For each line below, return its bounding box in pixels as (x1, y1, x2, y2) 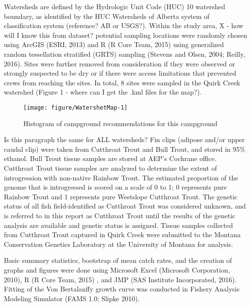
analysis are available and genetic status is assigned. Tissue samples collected (4, 220, 233, 230)
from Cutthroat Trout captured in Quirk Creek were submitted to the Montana (4, 229, 241, 240)
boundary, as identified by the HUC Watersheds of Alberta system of (4, 11, 210, 21)
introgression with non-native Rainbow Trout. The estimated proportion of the (4, 172, 238, 182)
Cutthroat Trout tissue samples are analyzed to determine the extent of (4, 162, 217, 173)
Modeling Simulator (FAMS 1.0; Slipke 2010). (4, 293, 140, 303)
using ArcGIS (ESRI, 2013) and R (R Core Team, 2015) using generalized (4, 39, 224, 49)
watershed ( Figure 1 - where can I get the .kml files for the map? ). (4, 87, 202, 97)
